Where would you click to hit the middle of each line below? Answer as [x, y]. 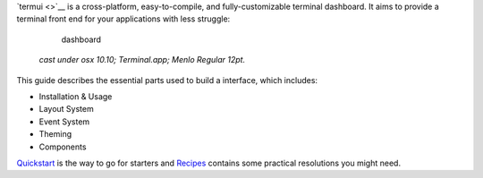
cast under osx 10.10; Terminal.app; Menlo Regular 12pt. [142, 60]
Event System [64, 122]
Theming [55, 134]
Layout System [66, 109]
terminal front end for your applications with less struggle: [123, 19]
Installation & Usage [76, 96]
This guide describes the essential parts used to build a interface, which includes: [167, 80]
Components [63, 147]
